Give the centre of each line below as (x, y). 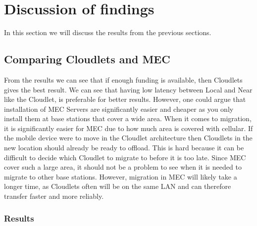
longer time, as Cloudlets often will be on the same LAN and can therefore (118, 186)
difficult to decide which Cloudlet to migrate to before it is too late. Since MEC (125, 157)
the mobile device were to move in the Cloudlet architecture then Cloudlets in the (128, 138)
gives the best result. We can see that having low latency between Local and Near (128, 89)
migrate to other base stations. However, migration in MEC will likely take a (121, 176)
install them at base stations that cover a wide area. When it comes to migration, (128, 118)
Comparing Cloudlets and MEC (87, 59)
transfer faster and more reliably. (54, 196)
